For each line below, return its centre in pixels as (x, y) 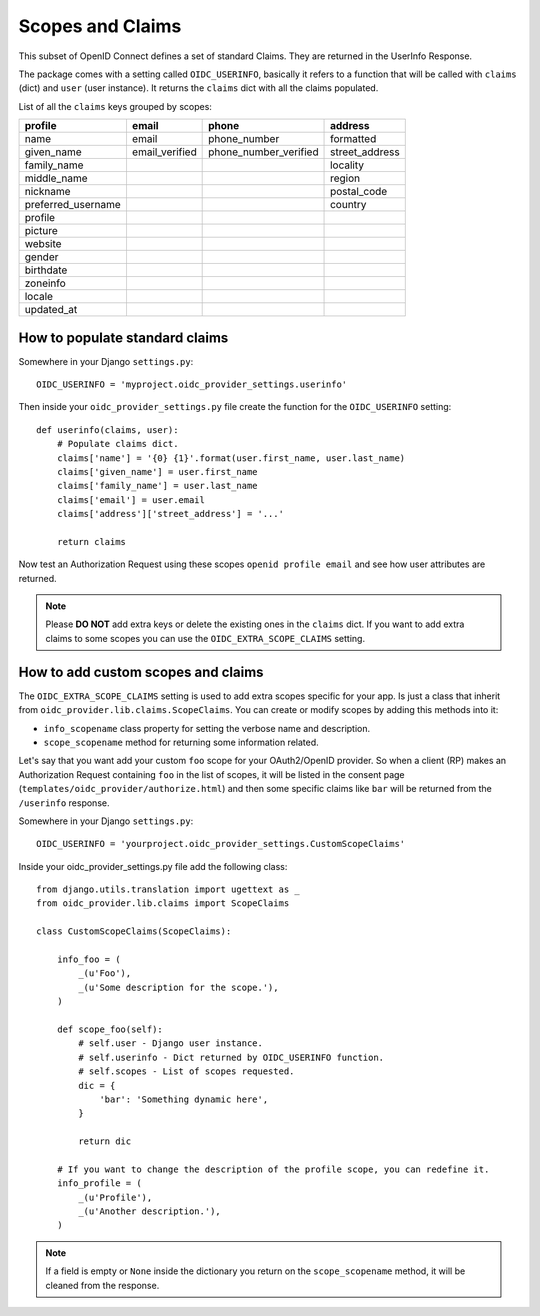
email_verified (164, 152)
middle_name (56, 178)
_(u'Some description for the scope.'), (178, 987)
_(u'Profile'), (115, 1197)
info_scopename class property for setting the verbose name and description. (207, 728)
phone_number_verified (263, 152)
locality (347, 165)
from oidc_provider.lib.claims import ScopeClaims (163, 903)
